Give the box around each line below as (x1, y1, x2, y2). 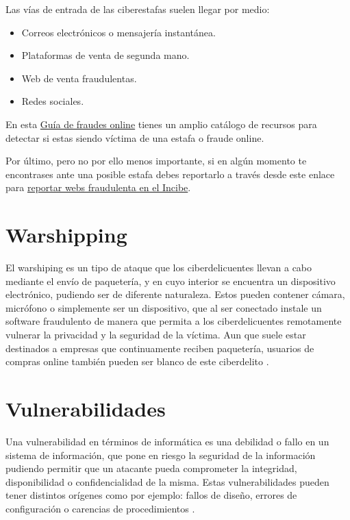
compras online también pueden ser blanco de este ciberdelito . (5, 354, 269, 369)
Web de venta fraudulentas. (21, 71, 137, 85)
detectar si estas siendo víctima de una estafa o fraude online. (5, 130, 264, 145)
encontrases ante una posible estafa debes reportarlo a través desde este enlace (5, 166, 335, 181)
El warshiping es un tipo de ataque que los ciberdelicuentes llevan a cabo (5, 260, 312, 275)
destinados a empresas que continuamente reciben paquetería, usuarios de (5, 341, 314, 355)
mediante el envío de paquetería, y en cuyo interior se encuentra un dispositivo (5, 273, 336, 288)
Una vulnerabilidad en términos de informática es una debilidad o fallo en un (5, 434, 329, 448)
